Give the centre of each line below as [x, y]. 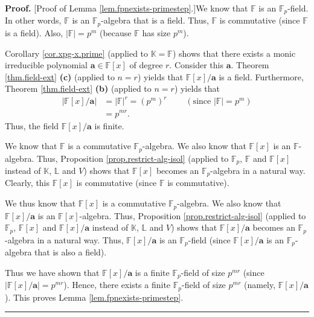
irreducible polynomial [46, 65]
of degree [146, 65]
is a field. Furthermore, [261, 76]
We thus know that [40, 203]
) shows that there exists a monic [234, 53]
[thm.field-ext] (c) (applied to [60, 76]
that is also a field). [71, 252]
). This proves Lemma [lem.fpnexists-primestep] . [94, 297]
